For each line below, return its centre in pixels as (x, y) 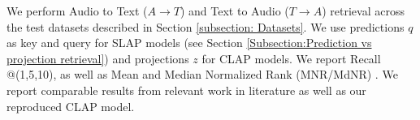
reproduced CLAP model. (71, 106)
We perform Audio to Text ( (77, 11)
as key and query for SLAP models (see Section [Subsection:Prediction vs (189, 43)
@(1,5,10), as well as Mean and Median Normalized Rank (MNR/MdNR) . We (202, 74)
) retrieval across (363, 11)
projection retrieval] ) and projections (98, 58)
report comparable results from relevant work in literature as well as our (186, 90)
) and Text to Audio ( (234, 11)
